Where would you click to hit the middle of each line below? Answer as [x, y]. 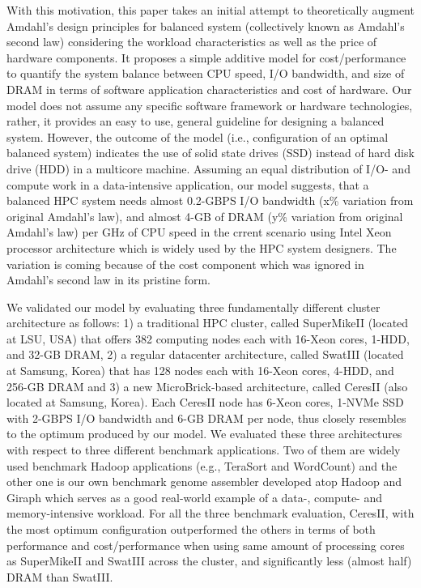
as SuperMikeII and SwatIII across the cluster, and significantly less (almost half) [209, 561]
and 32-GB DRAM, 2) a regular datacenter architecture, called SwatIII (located [205, 354]
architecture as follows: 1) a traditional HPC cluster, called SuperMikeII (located [208, 323]
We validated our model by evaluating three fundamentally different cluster [193, 307]
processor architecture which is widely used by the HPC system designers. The [202, 247]
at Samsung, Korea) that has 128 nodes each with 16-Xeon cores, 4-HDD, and [200, 371]
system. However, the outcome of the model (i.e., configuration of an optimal [198, 136]
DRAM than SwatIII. [60, 576]
